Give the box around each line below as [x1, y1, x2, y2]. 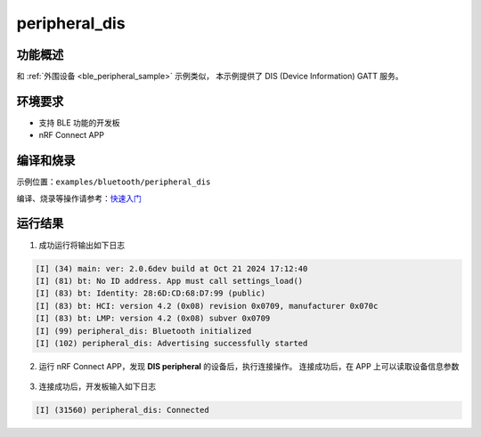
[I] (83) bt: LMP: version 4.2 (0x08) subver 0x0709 [35, 313, 271, 324]
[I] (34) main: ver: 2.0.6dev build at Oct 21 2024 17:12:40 [35, 263, 308, 273]
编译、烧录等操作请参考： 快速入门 [16, 192, 142, 204]
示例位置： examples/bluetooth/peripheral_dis [16, 176, 211, 187]
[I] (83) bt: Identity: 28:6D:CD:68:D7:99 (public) [35, 288, 266, 298]
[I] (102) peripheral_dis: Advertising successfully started [35, 338, 308, 348]
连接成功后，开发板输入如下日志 [38, 381, 156, 392]
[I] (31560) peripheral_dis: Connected [35, 405, 209, 416]
